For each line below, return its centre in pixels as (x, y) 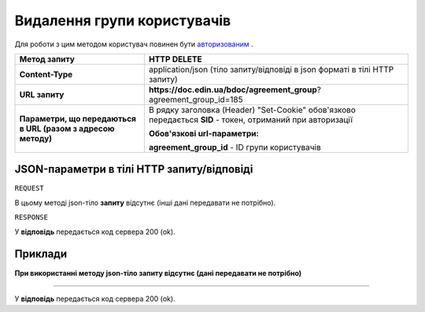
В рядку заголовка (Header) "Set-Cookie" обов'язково (252, 110)
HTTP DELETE (175, 59)
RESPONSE (31, 217)
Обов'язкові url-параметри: (204, 133)
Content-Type (46, 74)
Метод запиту (47, 59)
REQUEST (30, 188)
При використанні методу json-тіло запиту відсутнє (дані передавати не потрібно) (158, 273)
